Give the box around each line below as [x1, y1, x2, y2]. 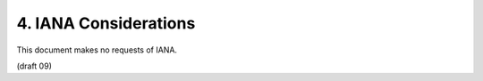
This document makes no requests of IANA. [16, 45, 178, 55]
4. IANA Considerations [16, 13, 196, 33]
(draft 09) [16, 61, 53, 71]
